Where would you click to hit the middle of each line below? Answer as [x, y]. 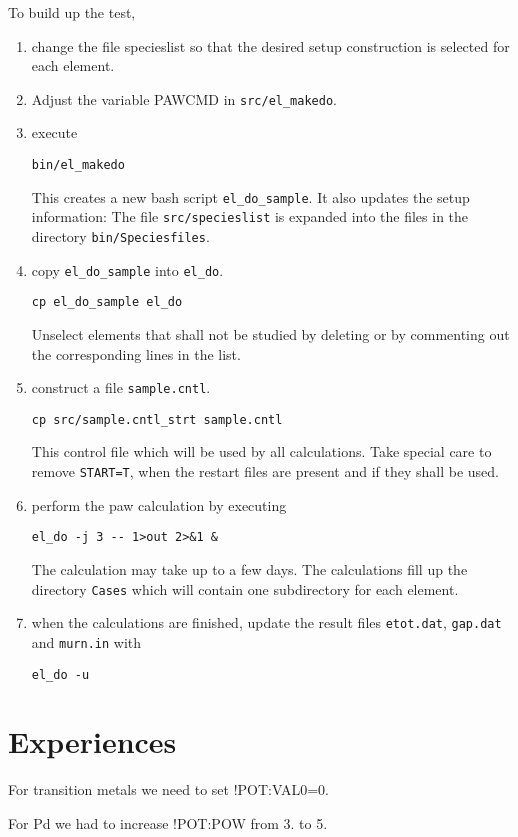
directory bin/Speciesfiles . [120, 236]
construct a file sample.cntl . [121, 387]
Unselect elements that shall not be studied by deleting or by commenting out [270, 333]
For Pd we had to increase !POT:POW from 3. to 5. [168, 822]
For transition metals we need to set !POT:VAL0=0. [168, 789]
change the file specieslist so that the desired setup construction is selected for [270, 45]
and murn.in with [86, 641]
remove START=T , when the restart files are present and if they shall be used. [265, 471]
